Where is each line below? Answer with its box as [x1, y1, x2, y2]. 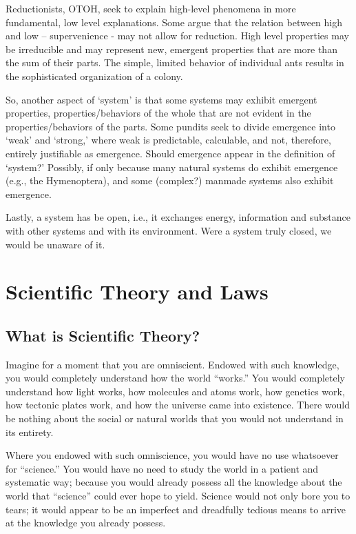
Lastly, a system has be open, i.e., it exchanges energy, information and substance [6, 210, 350, 224]
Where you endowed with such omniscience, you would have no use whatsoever [6, 448, 339, 462]
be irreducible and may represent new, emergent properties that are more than [6, 41, 337, 56]
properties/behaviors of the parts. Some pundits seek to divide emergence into [6, 119, 335, 133]
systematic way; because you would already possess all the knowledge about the [6, 475, 342, 489]
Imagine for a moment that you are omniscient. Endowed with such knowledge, [6, 357, 339, 371]
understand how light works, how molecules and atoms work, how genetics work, [6, 384, 345, 398]
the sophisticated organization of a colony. [6, 68, 183, 83]
